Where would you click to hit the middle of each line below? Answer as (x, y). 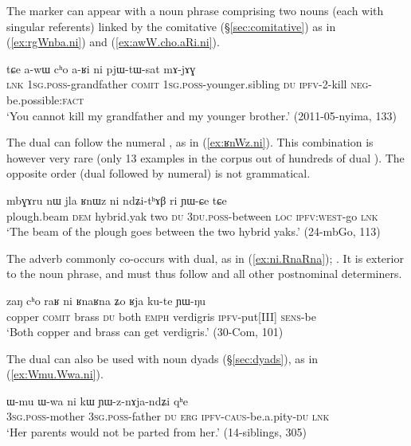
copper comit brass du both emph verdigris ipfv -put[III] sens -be (161, 316)
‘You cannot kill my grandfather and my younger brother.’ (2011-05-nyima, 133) (202, 115)
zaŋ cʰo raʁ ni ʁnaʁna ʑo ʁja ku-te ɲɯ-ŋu (106, 300)
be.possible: (35, 99)
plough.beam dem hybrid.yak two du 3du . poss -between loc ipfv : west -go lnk (192, 215)
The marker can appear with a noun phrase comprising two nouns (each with (195, 10)
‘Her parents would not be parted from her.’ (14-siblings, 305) (157, 432)
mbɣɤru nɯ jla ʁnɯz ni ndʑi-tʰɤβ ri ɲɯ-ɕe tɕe (117, 200)
